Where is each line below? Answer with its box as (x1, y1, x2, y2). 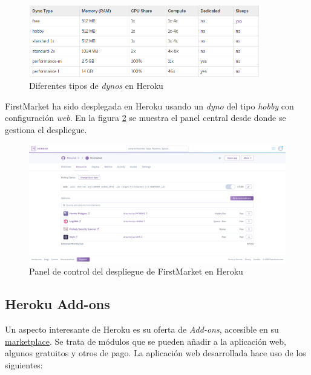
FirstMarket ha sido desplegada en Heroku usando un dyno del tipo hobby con (5, 99, 294, 112)
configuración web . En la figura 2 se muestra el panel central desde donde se (5, 111, 286, 124)
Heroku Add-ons (5, 295, 110, 313)
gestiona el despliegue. (5, 123, 87, 135)
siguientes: (5, 359, 43, 371)
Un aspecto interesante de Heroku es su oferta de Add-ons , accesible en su (5, 323, 279, 336)
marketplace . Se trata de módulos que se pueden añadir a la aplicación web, (5, 334, 286, 347)
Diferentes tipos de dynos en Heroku (29, 79, 163, 92)
